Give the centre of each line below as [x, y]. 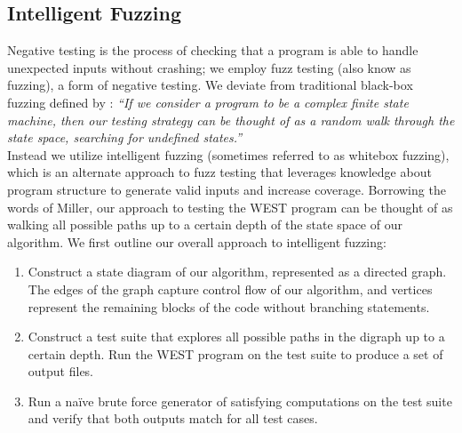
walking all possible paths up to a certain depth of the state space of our [205, 225]
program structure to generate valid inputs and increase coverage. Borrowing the [227, 189]
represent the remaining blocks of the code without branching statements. [229, 306]
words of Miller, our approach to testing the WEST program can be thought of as [230, 207]
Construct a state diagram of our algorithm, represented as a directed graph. [237, 272]
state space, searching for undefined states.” [125, 137]
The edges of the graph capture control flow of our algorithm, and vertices [230, 289]
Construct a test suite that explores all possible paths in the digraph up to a [236, 337]
